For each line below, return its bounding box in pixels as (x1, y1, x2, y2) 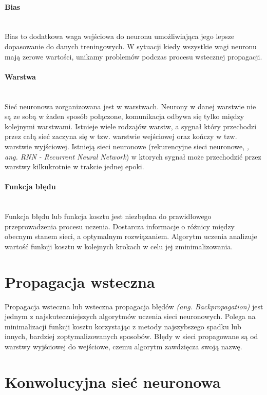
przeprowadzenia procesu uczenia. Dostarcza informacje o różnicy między (5, 221, 235, 231)
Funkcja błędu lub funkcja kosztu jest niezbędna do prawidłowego (5, 211, 212, 222)
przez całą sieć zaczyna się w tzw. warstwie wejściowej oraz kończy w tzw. (5, 131, 237, 142)
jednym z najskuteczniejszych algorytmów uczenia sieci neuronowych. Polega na (5, 311, 256, 322)
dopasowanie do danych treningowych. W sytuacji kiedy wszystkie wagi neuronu (5, 41, 257, 51)
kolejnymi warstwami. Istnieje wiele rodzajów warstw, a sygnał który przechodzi (5, 121, 257, 131)
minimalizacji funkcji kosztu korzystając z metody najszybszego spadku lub (5, 321, 241, 331)
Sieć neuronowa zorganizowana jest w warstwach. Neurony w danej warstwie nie (5, 101, 256, 111)
